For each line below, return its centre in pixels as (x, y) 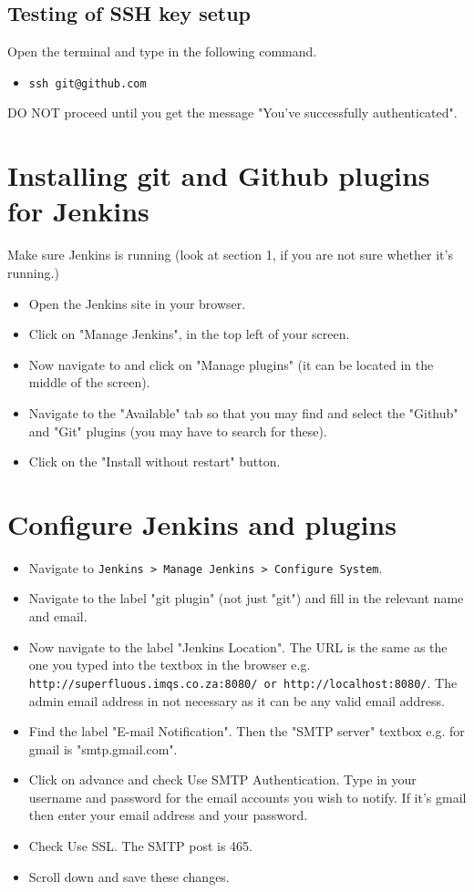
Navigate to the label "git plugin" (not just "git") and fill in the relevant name (246, 598)
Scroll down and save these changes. (129, 876)
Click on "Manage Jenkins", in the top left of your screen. (189, 334)
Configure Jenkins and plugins (202, 523)
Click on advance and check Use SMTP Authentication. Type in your (222, 779)
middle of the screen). (89, 382)
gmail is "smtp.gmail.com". (103, 748)
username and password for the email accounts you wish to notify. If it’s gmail (247, 797)
